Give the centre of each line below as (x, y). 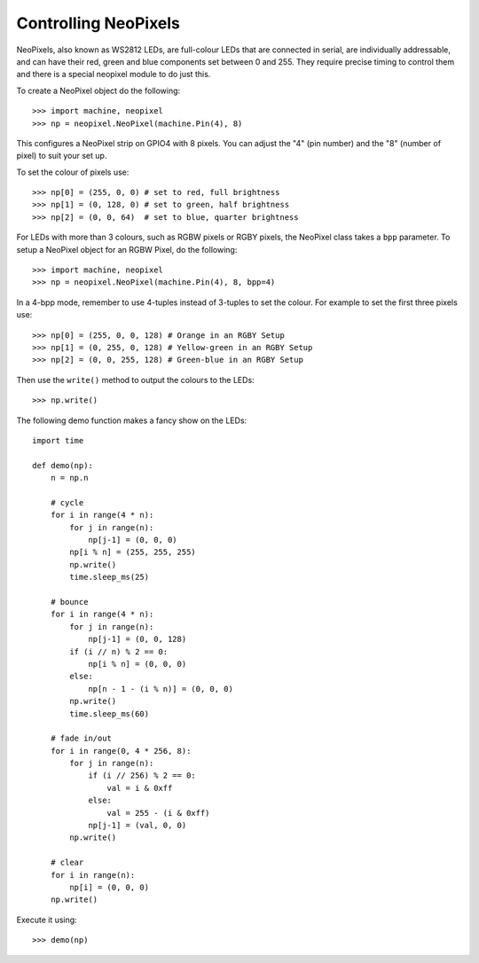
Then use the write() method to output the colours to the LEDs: (135, 380)
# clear (67, 863)
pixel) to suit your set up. (62, 156)
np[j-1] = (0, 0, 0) (133, 540)
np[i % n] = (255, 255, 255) (133, 552)
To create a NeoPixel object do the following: (98, 90)
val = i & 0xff (140, 788)
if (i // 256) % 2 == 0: (142, 775)
